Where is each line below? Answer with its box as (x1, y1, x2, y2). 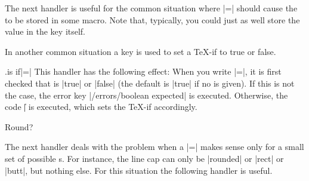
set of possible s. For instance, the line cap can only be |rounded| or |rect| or (5, 152, 284, 164)
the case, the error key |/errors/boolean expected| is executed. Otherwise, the (5, 88, 288, 101)
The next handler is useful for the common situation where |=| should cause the (5, 2, 298, 14)
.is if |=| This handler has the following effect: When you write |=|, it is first (5, 65, 282, 78)
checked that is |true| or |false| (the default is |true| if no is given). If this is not (5, 76, 295, 89)
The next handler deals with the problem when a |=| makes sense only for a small (5, 140, 304, 153)
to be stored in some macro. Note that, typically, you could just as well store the (5, 13, 300, 26)
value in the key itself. (5, 25, 86, 38)
